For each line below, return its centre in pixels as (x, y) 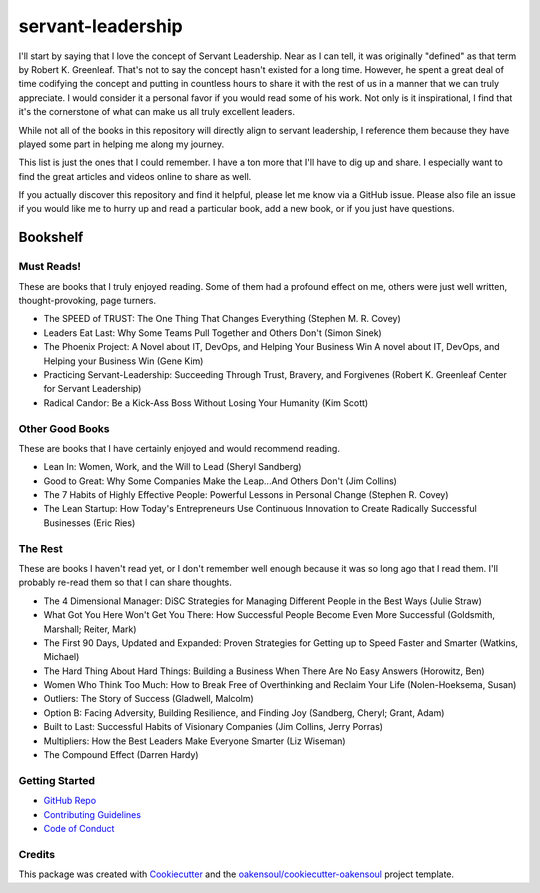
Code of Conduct (79, 828)
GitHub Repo (70, 801)
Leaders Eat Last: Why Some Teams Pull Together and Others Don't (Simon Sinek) (212, 332)
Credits (36, 854)
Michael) (61, 657)
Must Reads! (50, 267)
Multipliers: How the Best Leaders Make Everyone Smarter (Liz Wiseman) (194, 741)
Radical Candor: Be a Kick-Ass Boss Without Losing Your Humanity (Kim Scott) (206, 402)
